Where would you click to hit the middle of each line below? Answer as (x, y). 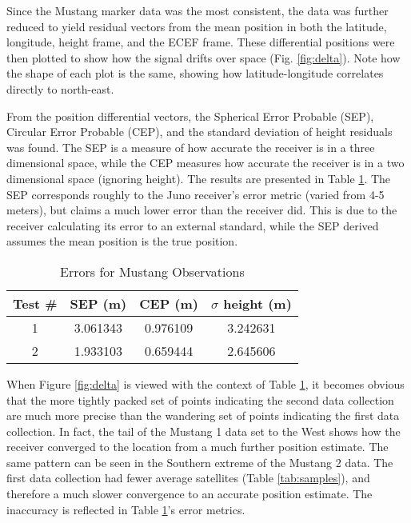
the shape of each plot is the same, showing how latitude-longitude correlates (195, 73)
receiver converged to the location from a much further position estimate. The (198, 447)
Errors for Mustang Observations (152, 271)
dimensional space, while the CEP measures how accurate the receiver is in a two (205, 163)
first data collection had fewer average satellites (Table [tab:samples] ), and (188, 478)
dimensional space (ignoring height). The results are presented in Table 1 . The (199, 178)
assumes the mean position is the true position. (122, 241)
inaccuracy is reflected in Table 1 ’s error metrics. (126, 509)
